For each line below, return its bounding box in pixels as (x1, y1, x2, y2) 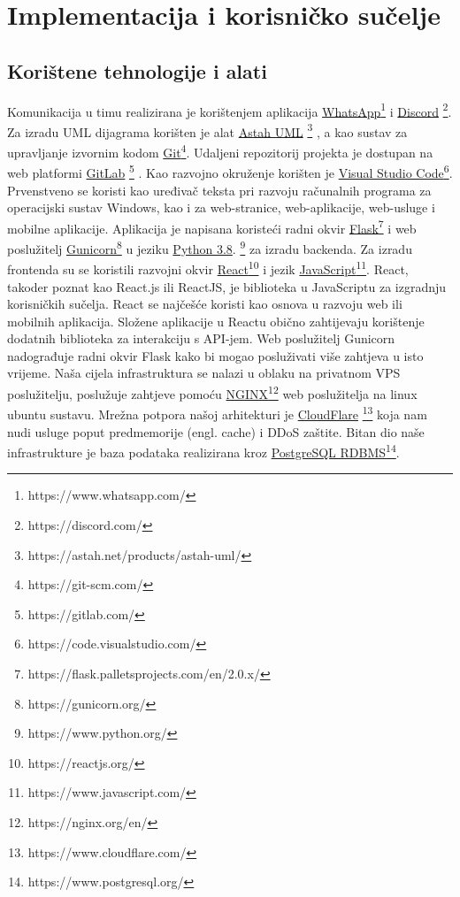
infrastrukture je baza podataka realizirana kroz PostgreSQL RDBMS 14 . (7, 441, 400, 461)
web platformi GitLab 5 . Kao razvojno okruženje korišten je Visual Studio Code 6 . (7, 161, 453, 181)
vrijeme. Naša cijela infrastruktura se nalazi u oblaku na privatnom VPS (7, 364, 401, 382)
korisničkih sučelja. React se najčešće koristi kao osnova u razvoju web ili (7, 295, 402, 313)
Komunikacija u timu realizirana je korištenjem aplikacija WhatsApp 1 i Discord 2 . (7, 99, 452, 120)
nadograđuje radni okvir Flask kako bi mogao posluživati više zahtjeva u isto (7, 346, 424, 364)
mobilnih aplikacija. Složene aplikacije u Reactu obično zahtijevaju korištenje (7, 311, 425, 330)
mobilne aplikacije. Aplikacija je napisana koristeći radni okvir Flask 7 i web (7, 216, 417, 237)
